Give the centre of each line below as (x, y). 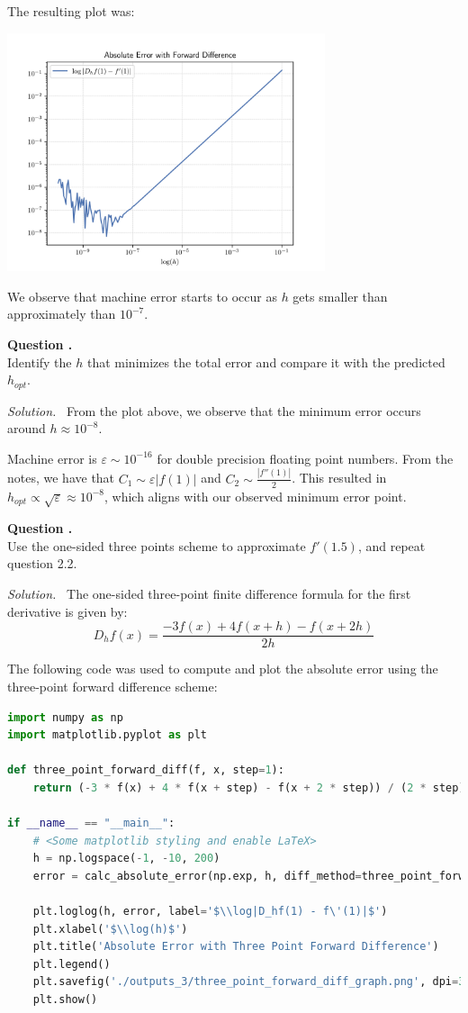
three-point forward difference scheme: (112, 686)
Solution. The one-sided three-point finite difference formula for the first (209, 594)
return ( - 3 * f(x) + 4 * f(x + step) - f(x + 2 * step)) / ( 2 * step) (249, 787)
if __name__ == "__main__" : (91, 823)
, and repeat (391, 545)
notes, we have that (61, 478)
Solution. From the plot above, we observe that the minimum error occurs (214, 410)
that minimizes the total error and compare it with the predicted (266, 362)
